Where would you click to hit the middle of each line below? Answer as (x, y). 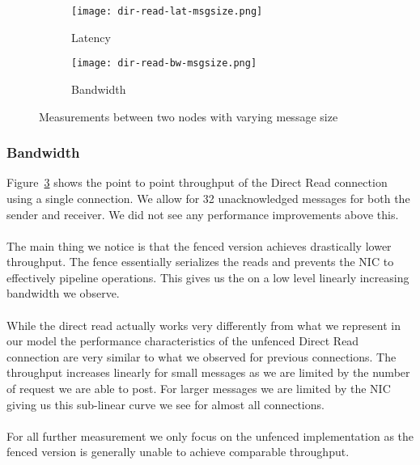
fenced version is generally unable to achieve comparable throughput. (178, 452)
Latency (91, 37)
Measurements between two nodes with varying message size (189, 116)
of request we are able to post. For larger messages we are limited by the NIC (199, 389)
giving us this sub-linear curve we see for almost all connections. (165, 404)
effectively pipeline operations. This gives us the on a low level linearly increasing (208, 277)
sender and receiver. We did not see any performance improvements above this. (203, 214)
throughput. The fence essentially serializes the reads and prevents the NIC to (200, 262)
